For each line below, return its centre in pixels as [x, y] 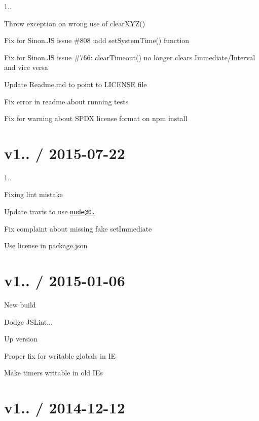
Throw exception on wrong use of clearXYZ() [75, 23]
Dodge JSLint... [28, 321]
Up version [21, 339]
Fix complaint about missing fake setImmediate [78, 228]
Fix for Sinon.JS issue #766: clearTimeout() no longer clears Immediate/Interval [130, 57]
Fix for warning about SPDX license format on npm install [96, 118]
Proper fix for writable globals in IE [60, 355]
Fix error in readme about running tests [66, 101]
